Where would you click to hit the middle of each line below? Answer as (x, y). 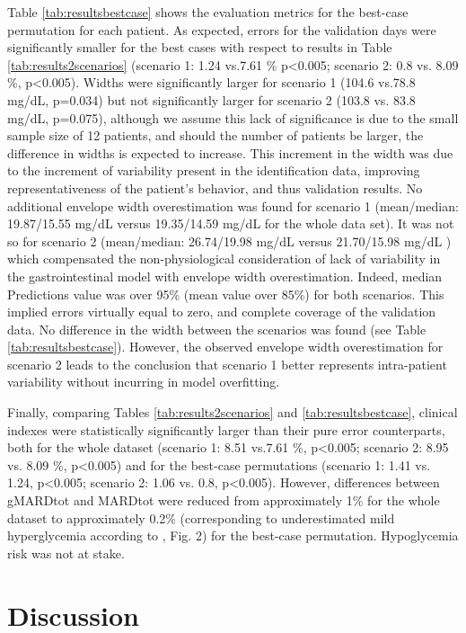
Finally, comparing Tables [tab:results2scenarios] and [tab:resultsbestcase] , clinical (233, 412)
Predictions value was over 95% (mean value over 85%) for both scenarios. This (226, 294)
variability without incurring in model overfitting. (144, 382)
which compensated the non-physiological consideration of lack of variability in (224, 259)
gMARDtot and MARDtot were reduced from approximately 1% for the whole (224, 500)
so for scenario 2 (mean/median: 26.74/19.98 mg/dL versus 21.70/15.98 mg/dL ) (229, 241)
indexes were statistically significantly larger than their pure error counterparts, (226, 429)
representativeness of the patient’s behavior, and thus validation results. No (215, 187)
